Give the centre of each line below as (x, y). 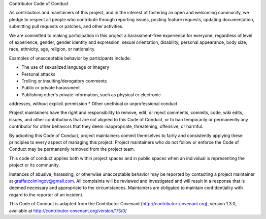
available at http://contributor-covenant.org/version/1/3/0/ (68, 211)
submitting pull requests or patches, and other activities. (66, 27)
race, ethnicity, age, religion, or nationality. (52, 49)
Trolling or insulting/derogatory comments (64, 81)
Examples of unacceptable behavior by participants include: (70, 58)
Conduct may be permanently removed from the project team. (72, 149)
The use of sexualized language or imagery (65, 67)
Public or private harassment (51, 88)
